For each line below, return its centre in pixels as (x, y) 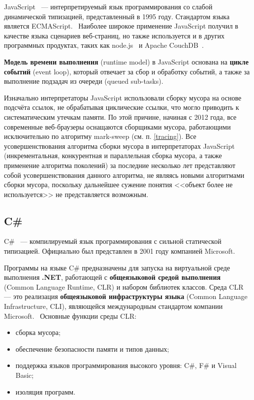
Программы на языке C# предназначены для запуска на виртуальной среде (117, 267)
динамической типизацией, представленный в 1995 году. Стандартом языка (117, 16)
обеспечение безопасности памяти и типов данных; (92, 349)
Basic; (25, 375)
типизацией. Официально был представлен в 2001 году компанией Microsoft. (120, 251)
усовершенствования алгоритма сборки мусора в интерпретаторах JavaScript (119, 146)
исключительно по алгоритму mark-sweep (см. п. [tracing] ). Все (100, 136)
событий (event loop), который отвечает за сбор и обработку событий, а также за (127, 71)
